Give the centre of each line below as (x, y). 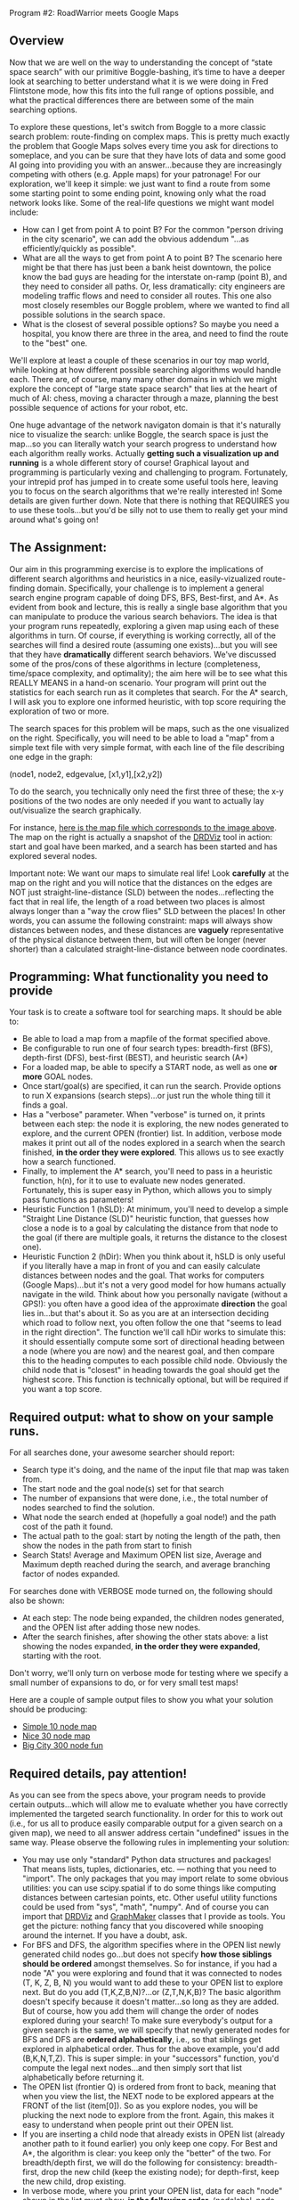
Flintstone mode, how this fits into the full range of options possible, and (141, 90)
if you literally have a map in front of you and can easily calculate (141, 1266)
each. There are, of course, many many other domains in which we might (143, 379)
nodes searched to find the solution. (89, 1508)
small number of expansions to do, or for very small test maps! (124, 1682)
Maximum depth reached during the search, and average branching (146, 1565)
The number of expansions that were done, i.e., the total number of (145, 1498)
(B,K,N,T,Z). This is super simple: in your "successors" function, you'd (150, 2058)
